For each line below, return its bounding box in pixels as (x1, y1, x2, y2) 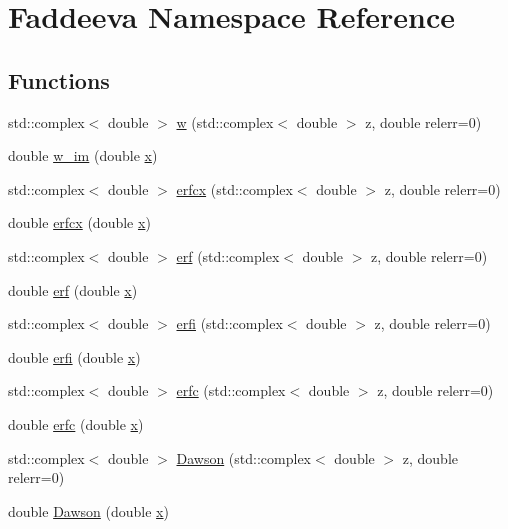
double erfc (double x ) (8, 413, 144, 434)
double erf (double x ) (8, 279, 138, 300)
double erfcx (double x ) (8, 212, 151, 233)
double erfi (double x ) (8, 346, 141, 367)
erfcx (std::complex (176, 178, 293, 199)
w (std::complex (176, 111, 274, 132)
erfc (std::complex (176, 380, 286, 401)
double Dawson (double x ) (8, 500, 169, 521)
